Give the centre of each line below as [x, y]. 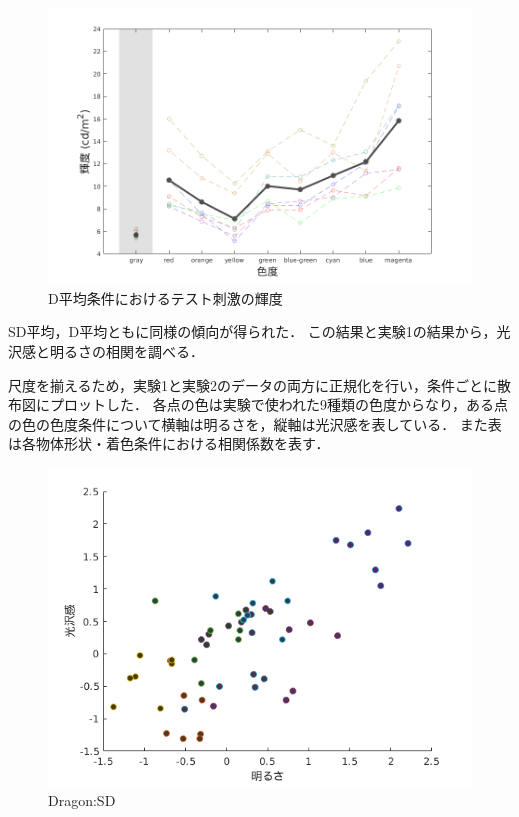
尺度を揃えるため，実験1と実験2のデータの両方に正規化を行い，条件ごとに [252, 384]
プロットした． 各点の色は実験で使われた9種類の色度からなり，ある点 [278, 404]
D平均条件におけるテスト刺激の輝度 [165, 297]
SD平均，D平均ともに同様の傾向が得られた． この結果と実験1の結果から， [252, 331]
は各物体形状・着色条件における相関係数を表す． [169, 443]
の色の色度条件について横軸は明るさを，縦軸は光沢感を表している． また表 [255, 423]
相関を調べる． [154, 350]
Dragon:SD [82, 799]
